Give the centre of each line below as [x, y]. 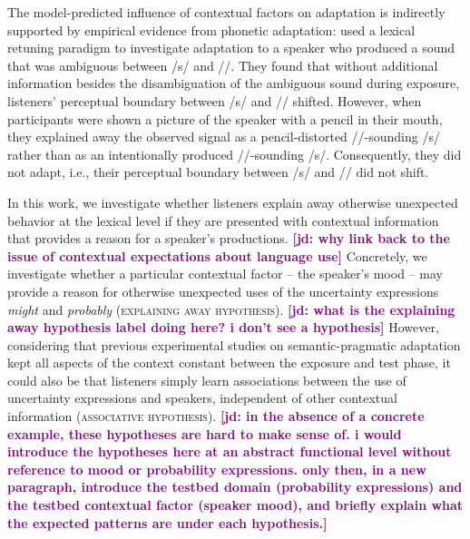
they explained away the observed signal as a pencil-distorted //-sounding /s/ [224, 137]
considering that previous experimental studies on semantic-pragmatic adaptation [234, 344]
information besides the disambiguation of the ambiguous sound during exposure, [234, 83]
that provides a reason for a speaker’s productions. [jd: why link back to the [229, 238]
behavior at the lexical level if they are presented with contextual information [223, 220]
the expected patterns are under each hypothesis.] [167, 522]
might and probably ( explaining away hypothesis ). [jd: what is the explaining [231, 309]
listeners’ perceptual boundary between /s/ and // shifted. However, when [215, 100]
